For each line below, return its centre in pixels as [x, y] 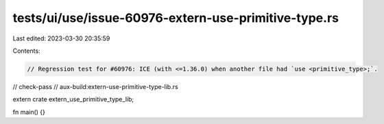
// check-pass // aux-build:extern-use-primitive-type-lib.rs [95, 86]
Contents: [26, 51]
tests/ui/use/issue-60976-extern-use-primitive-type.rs [176, 18]
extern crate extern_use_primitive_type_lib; [73, 99]
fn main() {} [29, 112]
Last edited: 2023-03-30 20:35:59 [61, 38]
